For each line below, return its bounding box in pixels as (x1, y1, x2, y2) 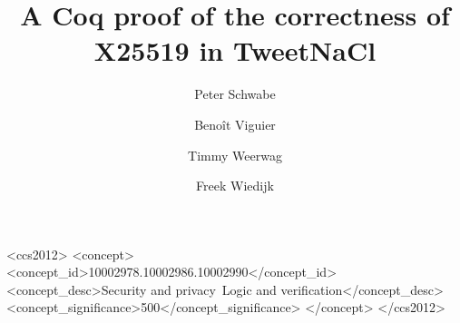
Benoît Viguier (194, 114, 276, 133)
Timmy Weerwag (188, 145, 282, 164)
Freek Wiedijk (196, 176, 274, 195)
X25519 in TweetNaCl (93, 32, 377, 69)
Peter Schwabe (194, 84, 276, 103)
